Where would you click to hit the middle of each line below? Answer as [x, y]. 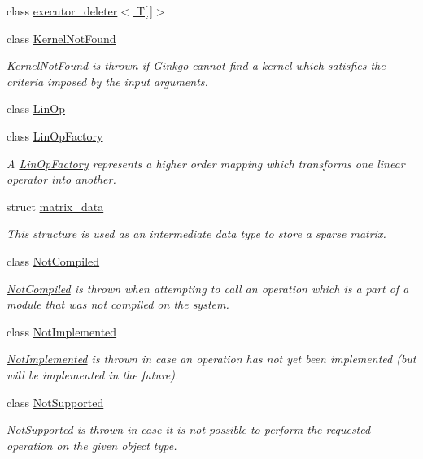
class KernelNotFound [61, 38]
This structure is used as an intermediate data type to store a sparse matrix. [196, 234]
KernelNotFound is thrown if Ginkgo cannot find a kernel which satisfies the [196, 65]
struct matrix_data [55, 206]
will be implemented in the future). [93, 374]
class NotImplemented [62, 331]
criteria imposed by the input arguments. [107, 81]
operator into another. [61, 179]
